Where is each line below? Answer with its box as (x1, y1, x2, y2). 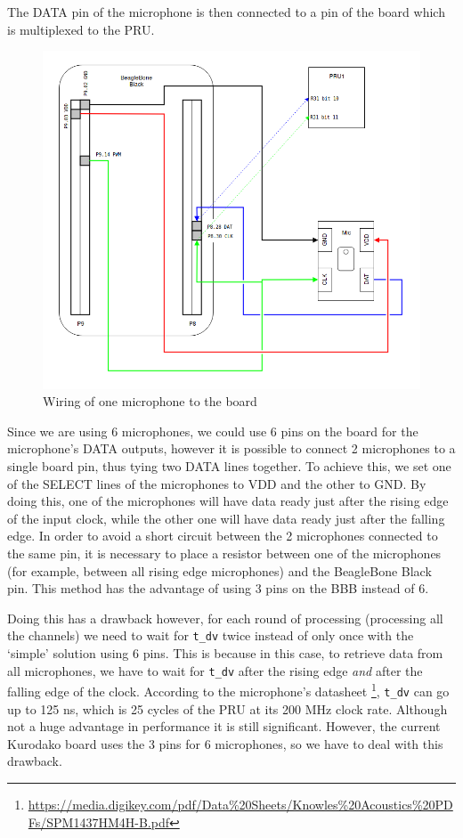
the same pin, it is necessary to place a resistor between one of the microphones (7, 544, 442, 563)
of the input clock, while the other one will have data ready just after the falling (7, 508, 445, 527)
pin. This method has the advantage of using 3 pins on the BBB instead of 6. (7, 579, 429, 598)
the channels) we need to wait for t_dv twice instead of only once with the (7, 626, 414, 645)
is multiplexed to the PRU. (7, 20, 155, 38)
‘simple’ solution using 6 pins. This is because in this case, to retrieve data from (7, 644, 443, 663)
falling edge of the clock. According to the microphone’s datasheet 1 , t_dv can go (7, 679, 450, 700)
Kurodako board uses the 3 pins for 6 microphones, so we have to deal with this (7, 734, 443, 753)
